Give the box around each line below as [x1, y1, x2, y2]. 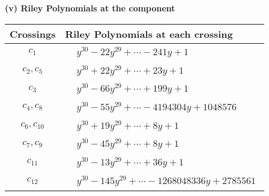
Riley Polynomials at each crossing [65, 26, 233, 41]
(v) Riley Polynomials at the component [5, 2, 175, 14]
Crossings [10, 26, 56, 41]
